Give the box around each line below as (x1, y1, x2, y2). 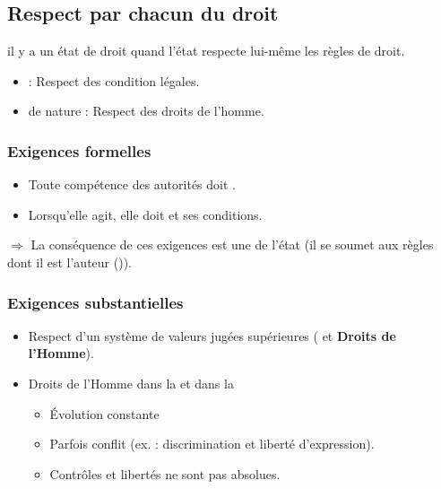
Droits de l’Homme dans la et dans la (28, 373, 234, 392)
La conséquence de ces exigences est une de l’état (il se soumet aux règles (30, 235, 434, 254)
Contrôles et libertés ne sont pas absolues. (49, 464, 281, 483)
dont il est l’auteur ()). (7, 252, 132, 271)
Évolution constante (49, 404, 160, 423)
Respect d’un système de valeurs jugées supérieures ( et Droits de (28, 326, 396, 345)
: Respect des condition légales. (28, 71, 200, 90)
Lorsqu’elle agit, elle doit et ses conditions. (28, 205, 263, 223)
